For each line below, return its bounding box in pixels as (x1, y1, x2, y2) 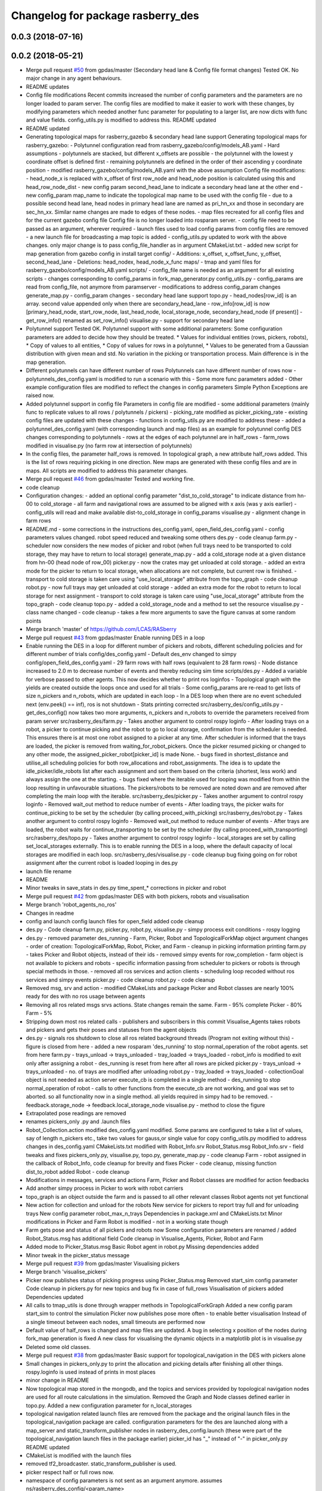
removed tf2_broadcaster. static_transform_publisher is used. (26, 1460, 177, 1467)
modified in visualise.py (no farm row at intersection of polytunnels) (26, 442, 193, 449)
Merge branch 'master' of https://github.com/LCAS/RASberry (26, 626, 177, 633)
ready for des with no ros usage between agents (26, 993, 145, 1000)
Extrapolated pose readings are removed (26, 1109, 126, 1116)
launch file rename (26, 868, 72, 875)
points (26, 617, 42, 624)
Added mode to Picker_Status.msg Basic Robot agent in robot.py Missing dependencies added (26, 1243, 259, 1251)
